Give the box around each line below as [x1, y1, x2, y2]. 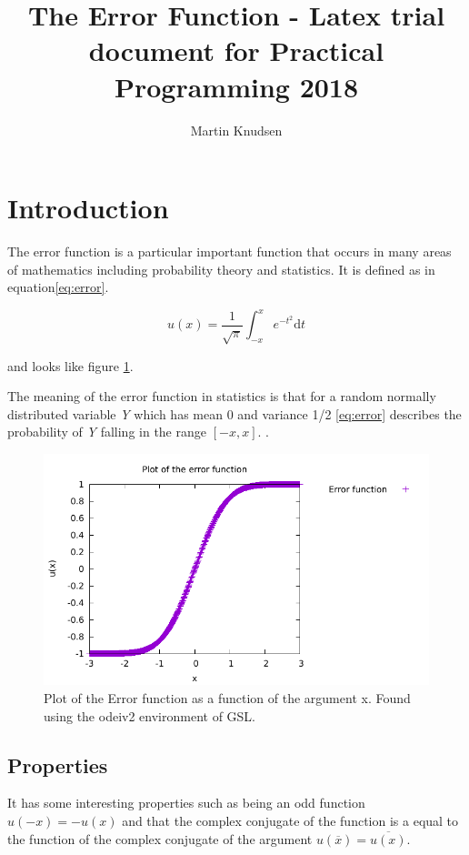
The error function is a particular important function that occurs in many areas [7, 242, 452, 261]
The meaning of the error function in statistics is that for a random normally [7, 387, 436, 406]
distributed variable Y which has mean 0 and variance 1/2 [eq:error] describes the [7, 404, 462, 423]
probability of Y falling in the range [7, 422, 206, 441]
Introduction [7, 189, 169, 226]
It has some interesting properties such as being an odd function [7, 793, 365, 812]
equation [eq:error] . [7, 277, 109, 297]
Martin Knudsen [190, 120, 283, 139]
